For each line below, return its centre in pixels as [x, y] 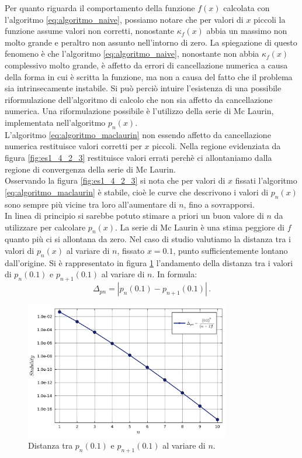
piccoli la [270, 19]
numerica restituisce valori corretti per [73, 146]
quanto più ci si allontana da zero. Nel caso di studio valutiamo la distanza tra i [148, 239]
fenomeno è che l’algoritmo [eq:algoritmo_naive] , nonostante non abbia [132, 54]
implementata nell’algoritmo [55, 122]
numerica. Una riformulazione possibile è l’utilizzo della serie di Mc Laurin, [139, 111]
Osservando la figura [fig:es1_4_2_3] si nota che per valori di [115, 180]
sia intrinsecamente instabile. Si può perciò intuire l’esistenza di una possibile [143, 88]
